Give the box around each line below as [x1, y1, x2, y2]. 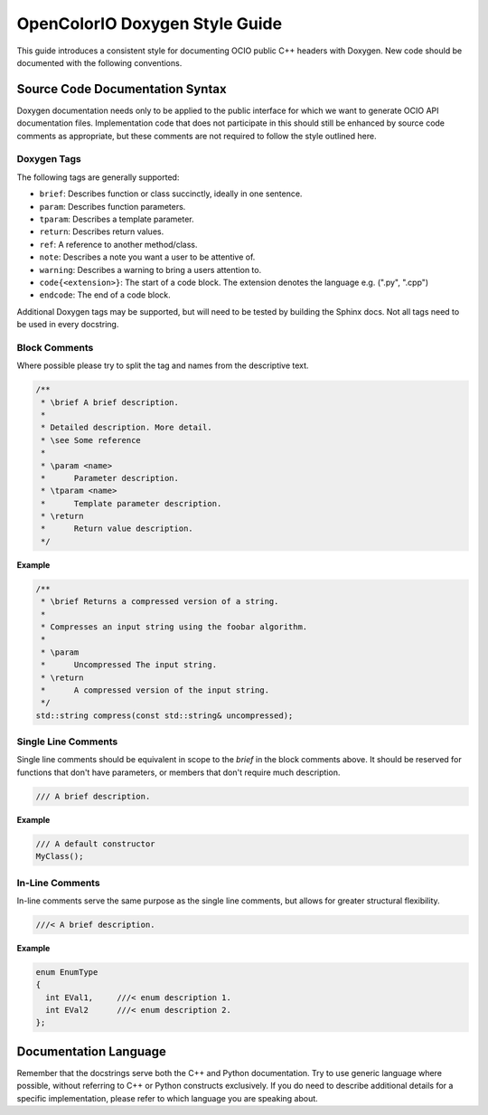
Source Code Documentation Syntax [16, 81, 227, 97]
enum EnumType [35, 967, 99, 977]
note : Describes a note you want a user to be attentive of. [39, 251, 256, 262]
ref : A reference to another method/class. [39, 239, 198, 250]
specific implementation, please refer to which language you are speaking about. [16, 1092, 318, 1103]
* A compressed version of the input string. [41, 685, 270, 695]
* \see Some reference [41, 435, 142, 445]
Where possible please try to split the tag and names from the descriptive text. [16, 360, 309, 371]
